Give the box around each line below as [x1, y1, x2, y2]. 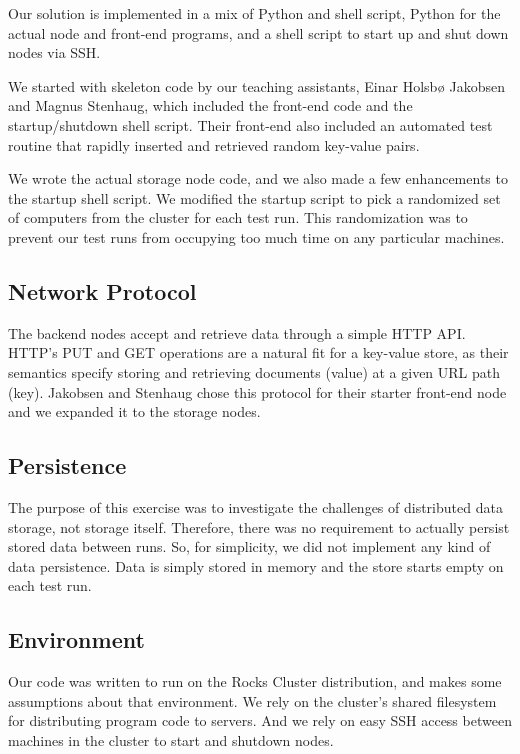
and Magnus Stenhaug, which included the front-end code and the [8, 95, 413, 116]
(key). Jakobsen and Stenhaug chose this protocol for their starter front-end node [8, 381, 507, 402]
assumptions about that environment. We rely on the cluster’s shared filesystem [8, 690, 497, 711]
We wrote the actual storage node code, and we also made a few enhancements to [8, 168, 508, 189]
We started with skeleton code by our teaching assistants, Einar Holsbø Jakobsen [8, 75, 505, 96]
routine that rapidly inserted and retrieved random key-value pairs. [8, 134, 420, 155]
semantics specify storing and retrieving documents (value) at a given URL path [8, 361, 501, 382]
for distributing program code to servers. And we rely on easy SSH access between [8, 710, 512, 731]
